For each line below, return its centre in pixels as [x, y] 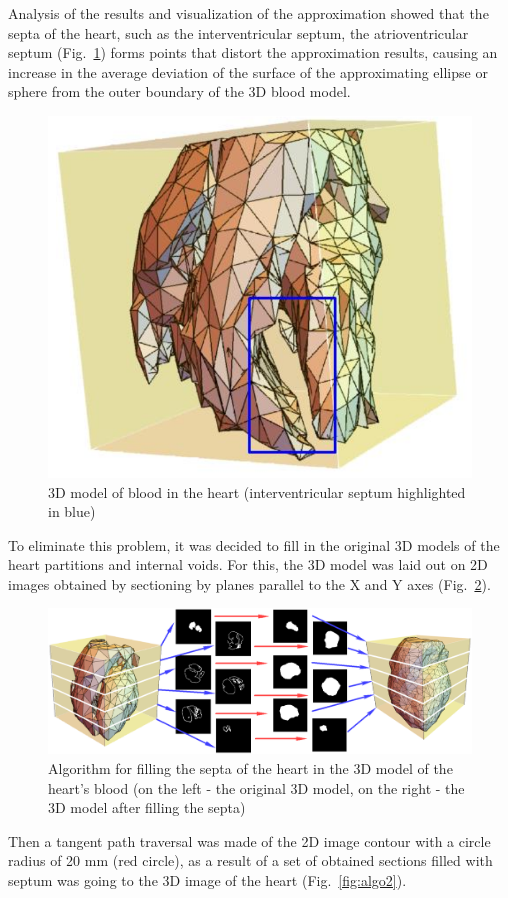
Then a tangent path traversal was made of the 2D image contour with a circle [249, 840]
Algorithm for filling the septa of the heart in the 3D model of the [250, 767]
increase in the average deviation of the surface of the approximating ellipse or [248, 71]
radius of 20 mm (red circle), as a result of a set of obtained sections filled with [250, 860]
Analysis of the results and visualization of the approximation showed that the [248, 13]
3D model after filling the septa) [147, 807]
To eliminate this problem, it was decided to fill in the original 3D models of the [254, 544]
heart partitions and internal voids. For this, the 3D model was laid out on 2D [248, 564]
